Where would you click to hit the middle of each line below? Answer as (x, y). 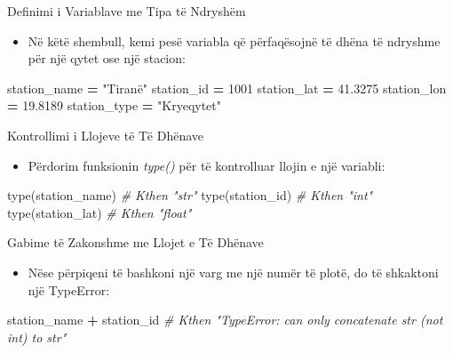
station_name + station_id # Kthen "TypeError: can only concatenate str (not (225, 320)
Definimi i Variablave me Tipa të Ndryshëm (127, 11)
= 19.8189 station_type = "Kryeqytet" (115, 105)
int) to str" (37, 337)
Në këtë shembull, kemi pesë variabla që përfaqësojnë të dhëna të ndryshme (234, 40)
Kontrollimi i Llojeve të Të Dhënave (106, 135)
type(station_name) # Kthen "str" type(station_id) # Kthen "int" (190, 195)
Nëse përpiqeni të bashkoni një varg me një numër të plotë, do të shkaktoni (233, 272)
